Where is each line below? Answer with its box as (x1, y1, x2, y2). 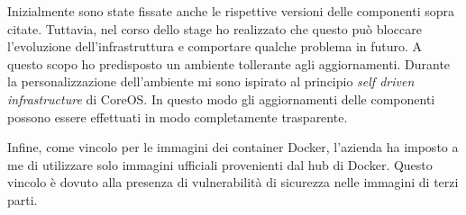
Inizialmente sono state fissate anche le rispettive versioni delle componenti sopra (7, 2, 455, 20)
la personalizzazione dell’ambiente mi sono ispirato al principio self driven (7, 72, 415, 91)
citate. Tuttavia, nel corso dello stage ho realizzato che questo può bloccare (7, 19, 422, 38)
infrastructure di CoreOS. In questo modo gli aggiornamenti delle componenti (7, 89, 435, 108)
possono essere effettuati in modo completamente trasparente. (7, 107, 348, 126)
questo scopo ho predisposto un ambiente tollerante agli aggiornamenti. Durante (7, 54, 451, 73)
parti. (7, 190, 38, 209)
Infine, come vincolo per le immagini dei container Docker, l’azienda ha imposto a (7, 138, 459, 157)
